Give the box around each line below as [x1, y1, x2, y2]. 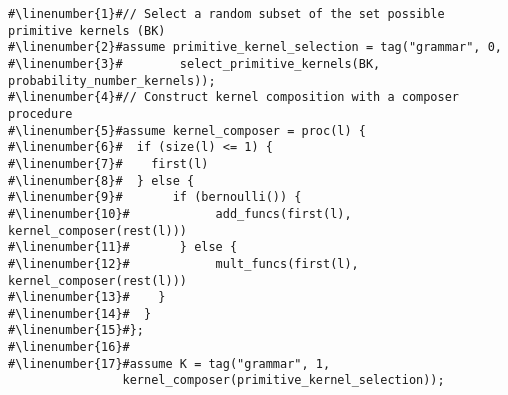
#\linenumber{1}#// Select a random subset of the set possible [8, 7, 445, 21]
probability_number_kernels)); [8, 73, 216, 88]
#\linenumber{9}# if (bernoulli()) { [8, 190, 302, 205]
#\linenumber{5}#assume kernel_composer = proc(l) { [8, 123, 366, 138]
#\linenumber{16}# [8, 340, 130, 355]
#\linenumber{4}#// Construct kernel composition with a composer [8, 90, 460, 105]
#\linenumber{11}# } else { [8, 240, 238, 255]
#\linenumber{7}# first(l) [8, 156, 209, 171]
